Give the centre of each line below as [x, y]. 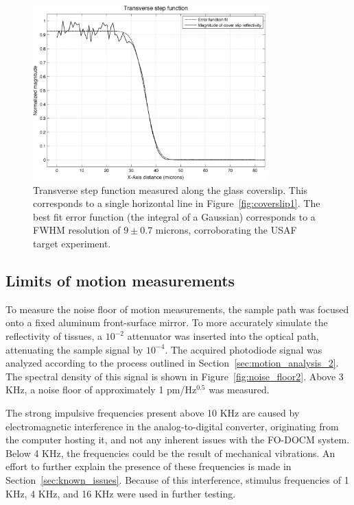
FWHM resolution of [77, 230]
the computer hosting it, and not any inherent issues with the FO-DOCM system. [178, 440]
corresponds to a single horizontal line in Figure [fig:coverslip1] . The [177, 203]
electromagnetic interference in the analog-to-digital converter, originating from [172, 426]
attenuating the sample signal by [74, 349]
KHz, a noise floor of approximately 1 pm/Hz [101, 390]
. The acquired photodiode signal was [244, 349]
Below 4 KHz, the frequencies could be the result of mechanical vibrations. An [170, 453]
